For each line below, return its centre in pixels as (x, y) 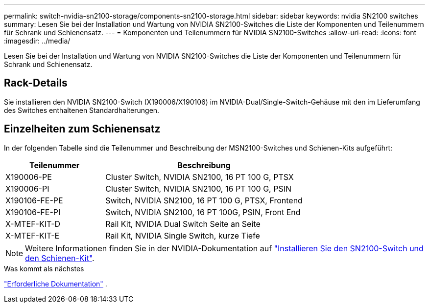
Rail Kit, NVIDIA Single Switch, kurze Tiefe (183, 235)
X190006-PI (27, 188)
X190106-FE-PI (33, 212)
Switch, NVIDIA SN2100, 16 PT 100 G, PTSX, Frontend (204, 200)
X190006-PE (29, 177)
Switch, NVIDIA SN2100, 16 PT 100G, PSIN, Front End (203, 212)
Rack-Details (36, 83)
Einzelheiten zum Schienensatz (82, 129)
